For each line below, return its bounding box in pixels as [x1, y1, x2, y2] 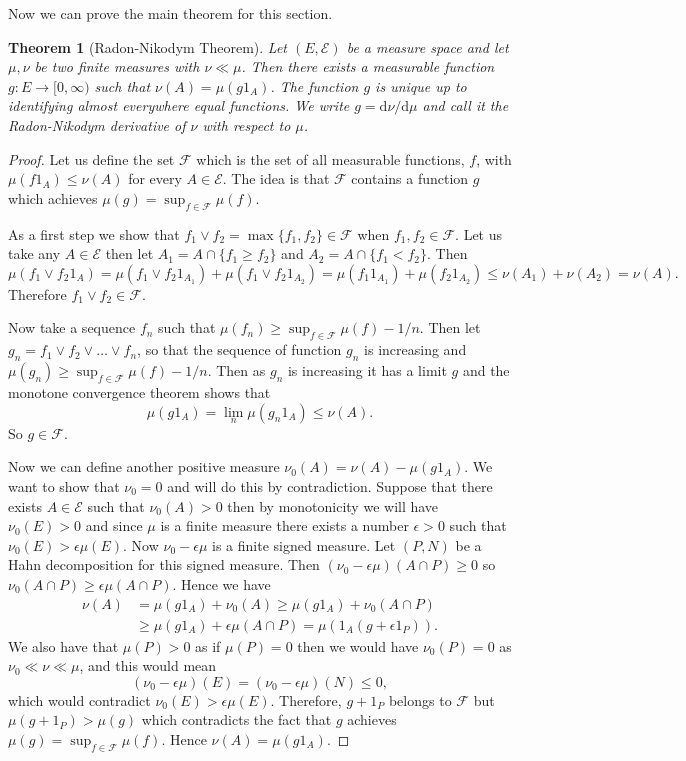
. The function [270, 75, 359, 96]
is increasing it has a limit [287, 359, 447, 380]
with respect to [202, 114, 291, 135]
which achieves [8, 187, 98, 208]
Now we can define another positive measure [8, 456, 280, 477]
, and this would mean [79, 655, 217, 676]
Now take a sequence [8, 317, 136, 338]
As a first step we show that [8, 223, 180, 244]
